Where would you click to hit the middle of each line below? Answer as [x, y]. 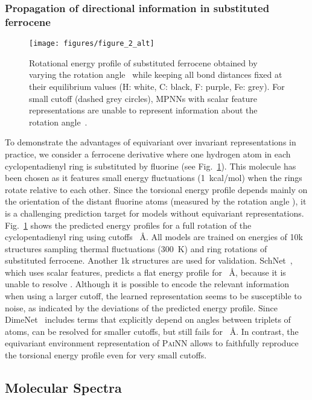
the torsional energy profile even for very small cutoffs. [106, 355]
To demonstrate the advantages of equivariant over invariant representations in [151, 142]
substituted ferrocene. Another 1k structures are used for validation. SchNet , [149, 260]
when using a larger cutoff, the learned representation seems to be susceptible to [153, 296]
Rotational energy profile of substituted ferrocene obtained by [143, 62]
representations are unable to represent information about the [143, 110]
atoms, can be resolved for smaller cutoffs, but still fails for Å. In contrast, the [152, 331]
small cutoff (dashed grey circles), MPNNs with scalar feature [143, 98]
